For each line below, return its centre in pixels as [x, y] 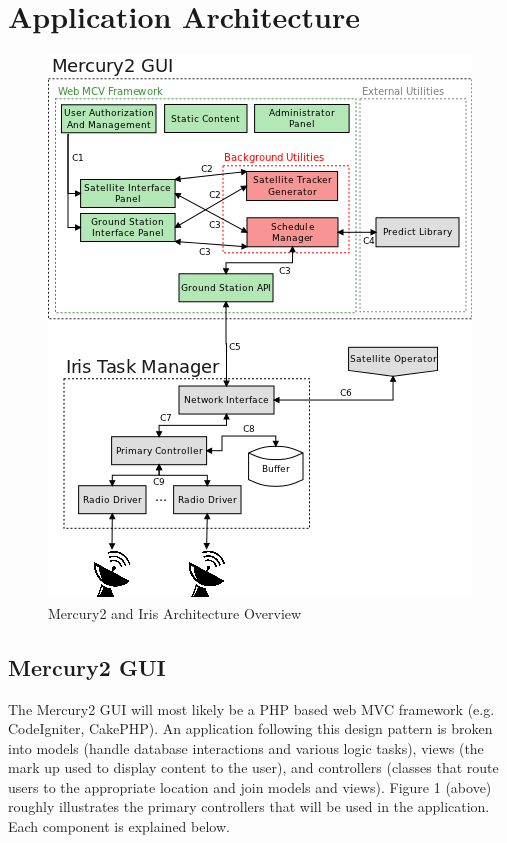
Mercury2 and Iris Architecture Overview [175, 612]
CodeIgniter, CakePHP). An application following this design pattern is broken [250, 728]
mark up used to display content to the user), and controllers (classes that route [253, 767]
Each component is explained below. [119, 826]
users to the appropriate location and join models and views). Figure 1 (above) [250, 786]
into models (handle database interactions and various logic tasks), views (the [246, 747]
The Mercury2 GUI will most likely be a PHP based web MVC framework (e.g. [251, 708]
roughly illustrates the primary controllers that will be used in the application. [249, 806]
